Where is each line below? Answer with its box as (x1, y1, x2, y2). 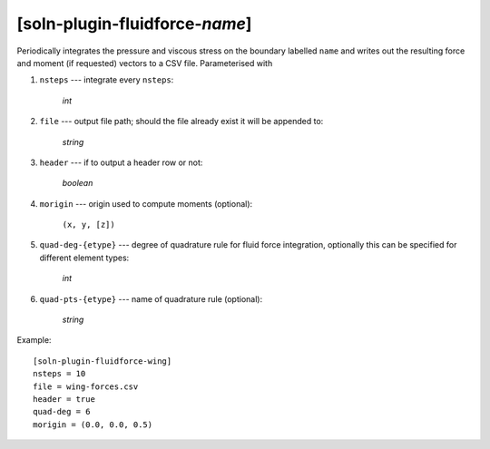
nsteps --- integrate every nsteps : (39, 74, 174, 85)
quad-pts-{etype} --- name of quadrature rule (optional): (39, 293, 263, 304)
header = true (33, 394, 95, 404)
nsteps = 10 (33, 368, 86, 379)
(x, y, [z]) (62, 220, 115, 230)
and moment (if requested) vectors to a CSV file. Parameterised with (16, 57, 273, 68)
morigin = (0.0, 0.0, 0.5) (33, 419, 153, 430)
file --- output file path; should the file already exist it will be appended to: (39, 116, 324, 127)
